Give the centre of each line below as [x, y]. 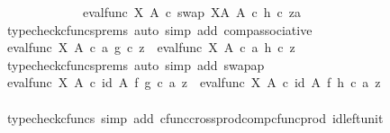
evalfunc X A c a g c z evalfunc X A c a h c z [151, 47]
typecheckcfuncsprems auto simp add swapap [136, 64]
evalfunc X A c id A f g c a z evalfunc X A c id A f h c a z [194, 82]
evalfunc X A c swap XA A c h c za [191, 12]
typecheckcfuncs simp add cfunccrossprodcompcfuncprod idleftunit [195, 117]
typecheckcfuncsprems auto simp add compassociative [159, 29]
